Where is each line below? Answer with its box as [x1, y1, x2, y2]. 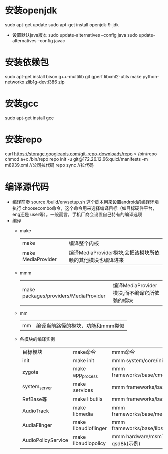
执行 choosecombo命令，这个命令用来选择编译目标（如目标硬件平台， [12, 205, 157, 211]
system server [22, 383, 52, 391]
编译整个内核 [69, 240, 99, 247]
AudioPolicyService [22, 436, 68, 443]
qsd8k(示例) [111, 440, 141, 447]
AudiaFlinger [22, 421, 52, 428]
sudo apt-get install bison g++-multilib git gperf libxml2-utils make [5, 73, 142, 79]
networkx [5, 79, 25, 85]
